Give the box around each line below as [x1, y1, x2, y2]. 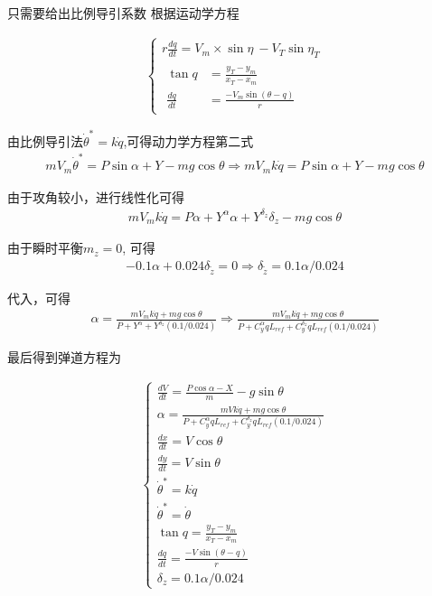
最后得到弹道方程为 [7, 348, 121, 367]
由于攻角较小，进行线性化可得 [7, 187, 184, 206]
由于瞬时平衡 [7, 238, 83, 257]
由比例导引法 [7, 131, 83, 150]
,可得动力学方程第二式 [123, 131, 254, 150]
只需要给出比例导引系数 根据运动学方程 [7, 4, 239, 22]
